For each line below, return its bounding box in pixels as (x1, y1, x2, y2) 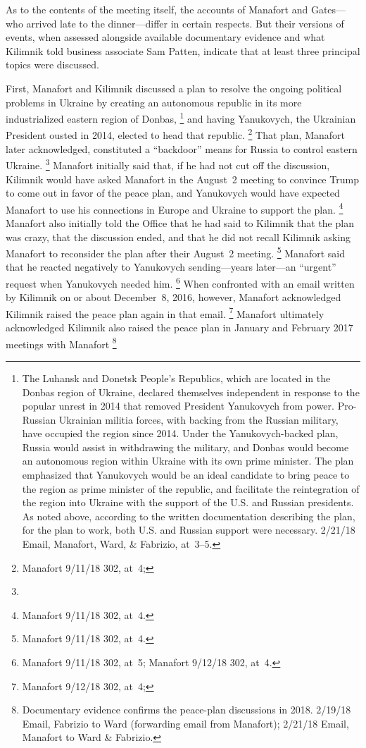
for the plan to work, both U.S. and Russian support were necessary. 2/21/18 (22, 522, 355, 537)
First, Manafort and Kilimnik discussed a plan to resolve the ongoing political (6, 80, 342, 95)
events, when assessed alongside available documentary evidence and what (6, 30, 325, 44)
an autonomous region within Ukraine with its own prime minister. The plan (22, 453, 354, 468)
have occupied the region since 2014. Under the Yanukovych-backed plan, (22, 426, 339, 441)
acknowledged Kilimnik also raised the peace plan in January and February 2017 (6, 320, 353, 335)
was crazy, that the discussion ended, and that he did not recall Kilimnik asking (6, 229, 351, 244)
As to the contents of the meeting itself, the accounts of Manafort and (6, 2, 308, 16)
